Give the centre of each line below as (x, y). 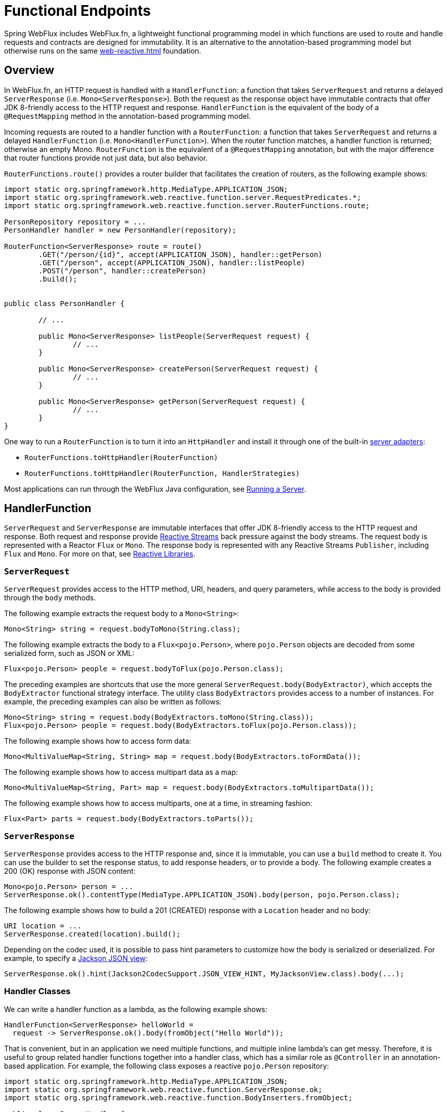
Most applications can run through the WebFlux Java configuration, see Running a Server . (155, 489)
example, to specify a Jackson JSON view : (76, 958)
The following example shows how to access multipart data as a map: (121, 772)
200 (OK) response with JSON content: (70, 871)
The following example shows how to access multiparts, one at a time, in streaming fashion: (158, 803)
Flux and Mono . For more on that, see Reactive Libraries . (100, 554)
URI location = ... (43, 926)
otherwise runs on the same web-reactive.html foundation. (103, 50)
